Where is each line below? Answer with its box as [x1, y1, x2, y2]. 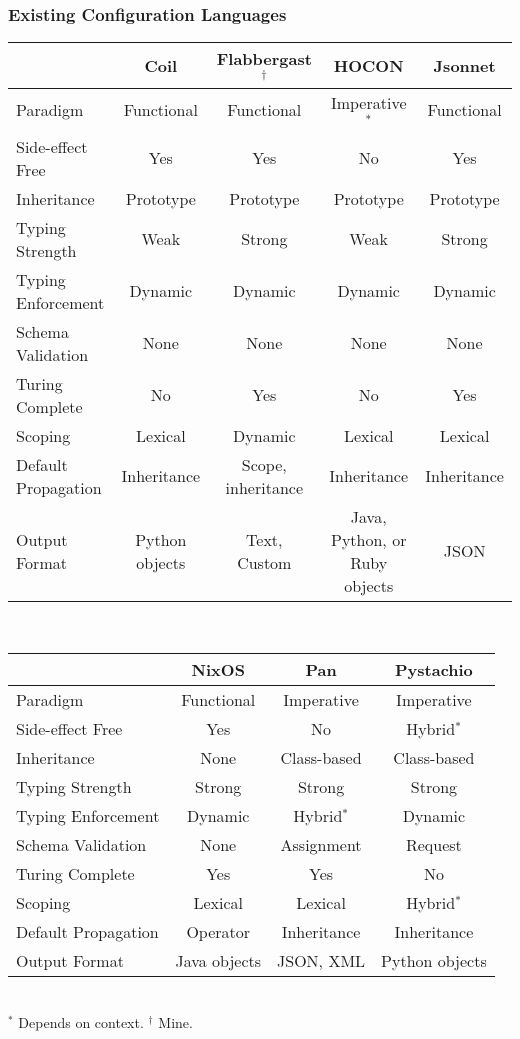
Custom [237, 550, 292, 574]
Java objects [175, 949, 262, 973]
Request [405, 833, 462, 857]
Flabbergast [216, 47, 312, 71]
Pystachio [394, 658, 473, 682]
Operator [186, 920, 251, 944]
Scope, [241, 452, 287, 476]
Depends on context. [18, 1012, 144, 1032]
